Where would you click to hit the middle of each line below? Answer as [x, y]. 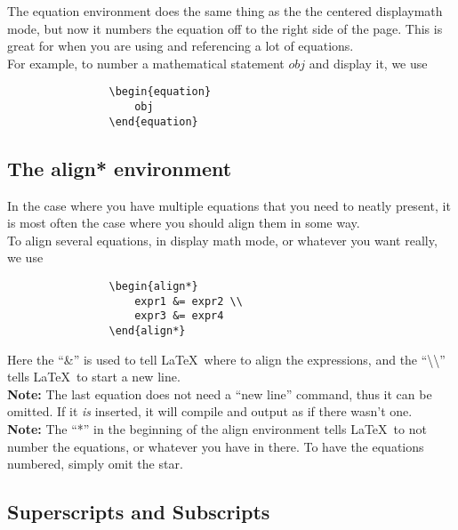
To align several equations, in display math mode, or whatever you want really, [222, 240]
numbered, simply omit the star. [95, 464]
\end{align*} [147, 330]
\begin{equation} [160, 92]
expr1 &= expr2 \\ [189, 301]
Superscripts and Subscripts [139, 512]
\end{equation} [153, 121]
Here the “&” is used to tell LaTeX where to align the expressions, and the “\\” [226, 359]
